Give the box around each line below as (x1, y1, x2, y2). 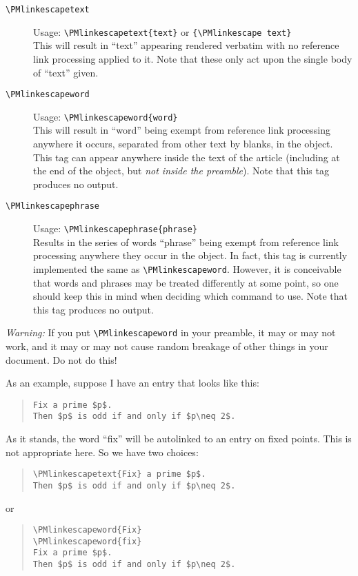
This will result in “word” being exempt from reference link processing (33, 123, 331, 137)
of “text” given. (33, 65, 99, 79)
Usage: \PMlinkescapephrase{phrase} (33, 221, 198, 236)
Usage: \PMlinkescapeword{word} (33, 109, 178, 123)
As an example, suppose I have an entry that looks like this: (6, 376, 259, 390)
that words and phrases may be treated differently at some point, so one (33, 275, 339, 289)
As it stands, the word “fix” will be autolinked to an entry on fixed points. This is (6, 431, 352, 446)
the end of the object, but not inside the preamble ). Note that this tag (33, 163, 329, 178)
